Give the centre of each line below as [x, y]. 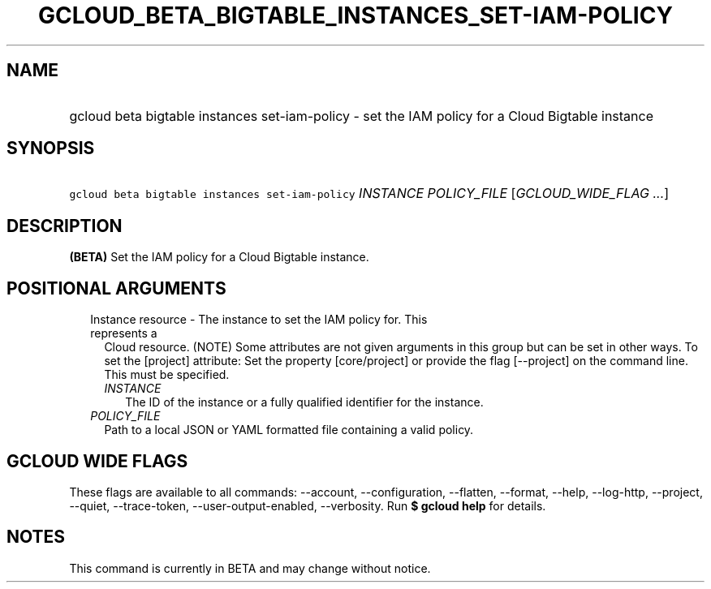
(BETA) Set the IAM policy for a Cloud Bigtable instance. [219, 257]
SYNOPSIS [51, 148]
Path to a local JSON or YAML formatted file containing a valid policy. [289, 430]
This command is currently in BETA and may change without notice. [250, 568]
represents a [124, 333]
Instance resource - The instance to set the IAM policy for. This [259, 320]
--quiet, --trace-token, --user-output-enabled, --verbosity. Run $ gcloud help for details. [308, 505]
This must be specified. [167, 375]
